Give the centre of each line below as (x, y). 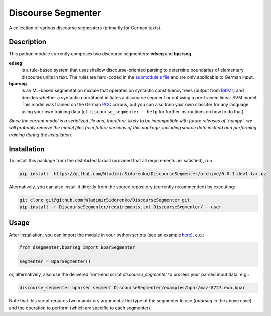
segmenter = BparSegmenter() (55, 262)
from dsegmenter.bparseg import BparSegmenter (77, 248)
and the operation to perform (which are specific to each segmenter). (80, 308)
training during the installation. (41, 135)
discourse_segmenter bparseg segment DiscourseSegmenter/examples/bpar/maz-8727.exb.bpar (133, 288)
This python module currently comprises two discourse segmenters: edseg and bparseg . (101, 54)
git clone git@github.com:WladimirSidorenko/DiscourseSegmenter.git (105, 200)
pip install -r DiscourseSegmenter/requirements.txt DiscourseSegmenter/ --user (121, 207)
